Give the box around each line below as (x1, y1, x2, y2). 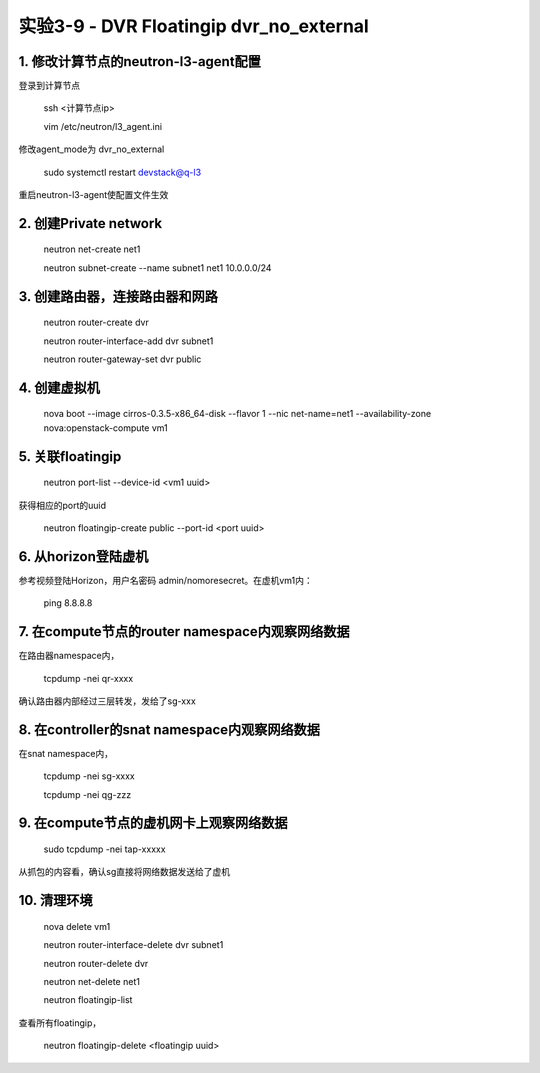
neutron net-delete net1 (43, 976, 140, 988)
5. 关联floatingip (18, 448, 122, 465)
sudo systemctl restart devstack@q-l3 (43, 166, 202, 178)
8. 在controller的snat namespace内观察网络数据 (18, 721, 320, 738)
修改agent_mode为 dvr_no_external (18, 143, 165, 155)
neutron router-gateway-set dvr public (43, 353, 202, 365)
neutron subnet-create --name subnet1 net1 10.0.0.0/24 (43, 261, 272, 274)
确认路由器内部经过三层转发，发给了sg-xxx (18, 695, 197, 707)
